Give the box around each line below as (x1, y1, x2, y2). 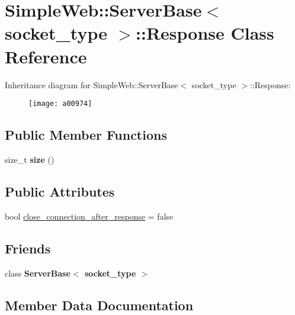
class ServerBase (5, 266, 70, 279)
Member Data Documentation (5, 295, 194, 314)
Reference (5, 44, 87, 68)
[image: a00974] (28, 99, 92, 108)
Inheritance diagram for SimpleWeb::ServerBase (5, 78, 178, 91)
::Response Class (136, 21, 274, 45)
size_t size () (5, 153, 54, 165)
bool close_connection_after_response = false (5, 210, 174, 222)
